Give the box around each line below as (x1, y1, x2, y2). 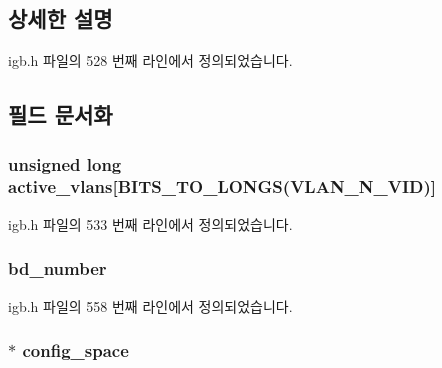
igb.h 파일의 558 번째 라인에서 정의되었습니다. (8, 295, 293, 316)
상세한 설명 (8, 3, 113, 34)
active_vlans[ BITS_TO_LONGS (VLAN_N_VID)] (8, 174, 437, 199)
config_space (22, 338, 129, 363)
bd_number (8, 256, 107, 281)
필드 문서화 (8, 99, 113, 130)
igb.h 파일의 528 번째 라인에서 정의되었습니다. (8, 50, 293, 71)
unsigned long (8, 151, 122, 176)
